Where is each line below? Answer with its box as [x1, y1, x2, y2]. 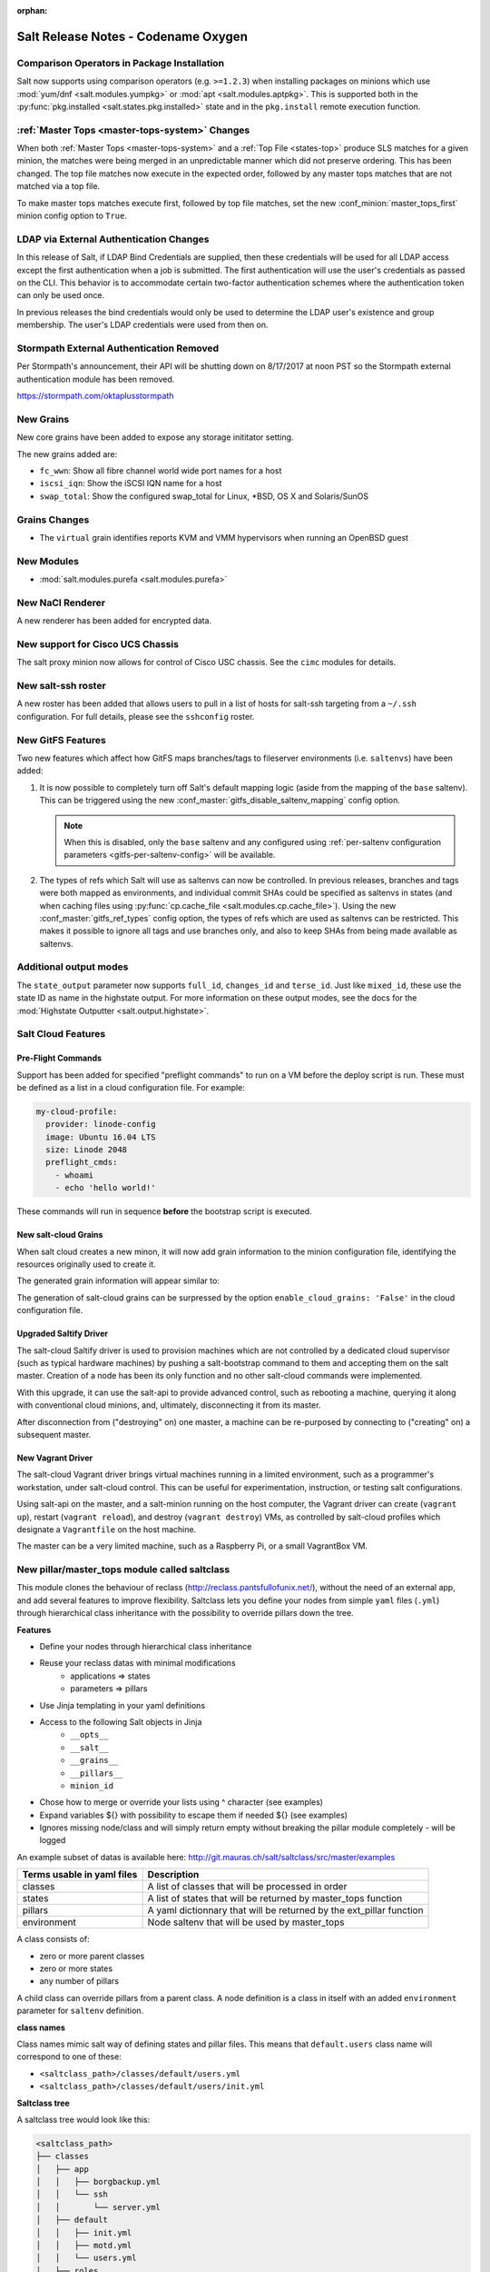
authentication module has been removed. [16, 374, 175, 384]
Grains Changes [16, 513, 90, 526]
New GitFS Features [16, 733, 106, 746]
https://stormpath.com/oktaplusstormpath [16, 391, 174, 402]
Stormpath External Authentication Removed [16, 342, 220, 354]
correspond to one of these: [16, 2051, 122, 2062]
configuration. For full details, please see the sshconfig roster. [16, 711, 255, 722]
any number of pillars [39, 1976, 120, 1987]
